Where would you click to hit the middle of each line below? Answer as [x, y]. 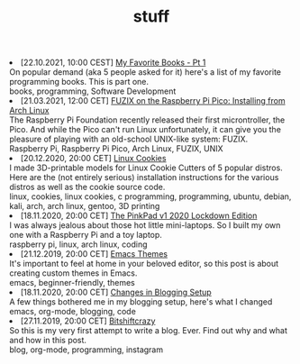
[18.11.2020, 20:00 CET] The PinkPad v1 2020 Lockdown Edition [139, 216]
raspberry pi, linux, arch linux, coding [78, 244]
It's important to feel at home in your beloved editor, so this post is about [144, 264]
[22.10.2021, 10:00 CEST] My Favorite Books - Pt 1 [114, 63]
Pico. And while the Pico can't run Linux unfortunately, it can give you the [145, 130]
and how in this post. [48, 341]
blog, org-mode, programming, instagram [86, 350]
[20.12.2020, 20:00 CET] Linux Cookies [94, 159]
